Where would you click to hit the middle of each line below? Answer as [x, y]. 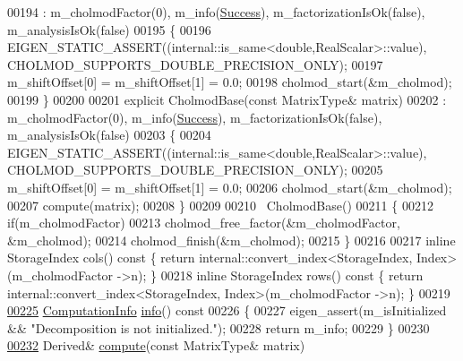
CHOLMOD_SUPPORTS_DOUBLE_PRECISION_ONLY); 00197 [195, 64]
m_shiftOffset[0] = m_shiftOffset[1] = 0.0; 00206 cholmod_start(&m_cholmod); [230, 187]
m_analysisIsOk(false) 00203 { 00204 [109, 135]
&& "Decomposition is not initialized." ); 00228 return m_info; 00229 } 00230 [219, 327]
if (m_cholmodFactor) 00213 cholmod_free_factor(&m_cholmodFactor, [204, 223]
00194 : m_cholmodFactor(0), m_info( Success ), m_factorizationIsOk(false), [216, 12]
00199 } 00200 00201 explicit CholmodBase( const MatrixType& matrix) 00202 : [227, 99]
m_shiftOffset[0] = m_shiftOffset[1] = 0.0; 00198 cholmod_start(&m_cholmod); [230, 82]
